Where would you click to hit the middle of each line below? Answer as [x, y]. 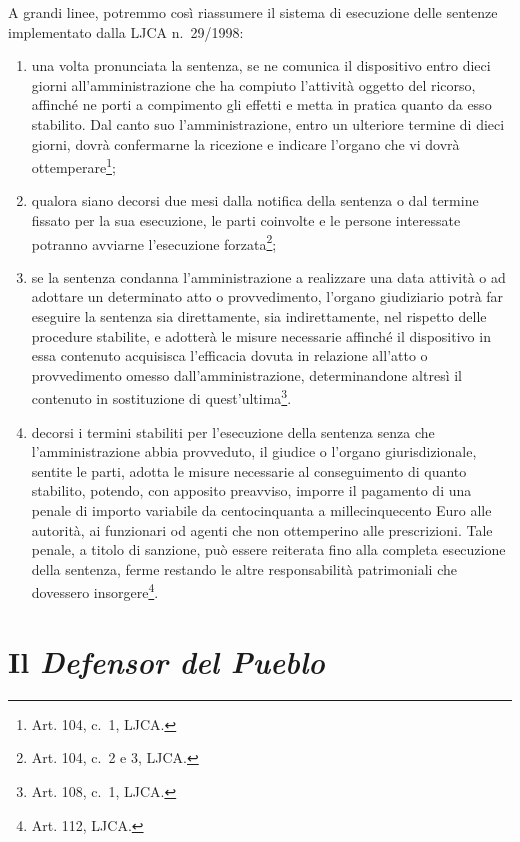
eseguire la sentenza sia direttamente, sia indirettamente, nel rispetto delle [259, 316]
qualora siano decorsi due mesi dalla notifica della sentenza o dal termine [255, 200]
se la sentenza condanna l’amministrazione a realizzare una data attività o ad [268, 276]
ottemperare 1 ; [73, 165]
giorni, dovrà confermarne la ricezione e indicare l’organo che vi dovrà [245, 143]
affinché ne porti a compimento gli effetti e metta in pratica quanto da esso [261, 104]
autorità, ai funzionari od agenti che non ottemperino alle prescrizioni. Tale [262, 529]
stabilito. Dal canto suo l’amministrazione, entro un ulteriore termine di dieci [268, 123]
